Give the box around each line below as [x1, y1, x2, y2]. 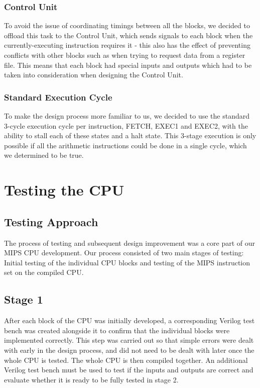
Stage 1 [4, 292, 43, 307]
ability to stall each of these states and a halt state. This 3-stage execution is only [4, 130, 256, 141]
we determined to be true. [4, 150, 84, 160]
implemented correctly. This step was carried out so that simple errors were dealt [4, 335, 254, 345]
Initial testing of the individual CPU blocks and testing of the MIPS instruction [4, 257, 250, 267]
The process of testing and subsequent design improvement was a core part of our [4, 237, 255, 248]
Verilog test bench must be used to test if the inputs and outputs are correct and [4, 364, 253, 375]
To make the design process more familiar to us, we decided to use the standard [4, 111, 250, 121]
